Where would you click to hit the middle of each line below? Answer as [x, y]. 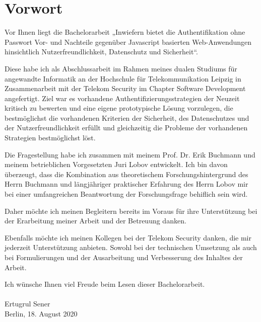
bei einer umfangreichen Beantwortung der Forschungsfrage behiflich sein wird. [126, 194]
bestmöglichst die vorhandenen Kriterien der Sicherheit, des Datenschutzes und [127, 117]
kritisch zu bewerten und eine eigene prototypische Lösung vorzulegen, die [119, 108]
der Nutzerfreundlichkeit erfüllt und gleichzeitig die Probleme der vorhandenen [126, 128]
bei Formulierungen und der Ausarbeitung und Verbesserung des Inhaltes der [124, 257]
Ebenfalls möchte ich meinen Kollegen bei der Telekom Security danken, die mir [128, 237]
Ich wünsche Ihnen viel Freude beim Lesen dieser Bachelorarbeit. [105, 284]
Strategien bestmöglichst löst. [50, 138]
